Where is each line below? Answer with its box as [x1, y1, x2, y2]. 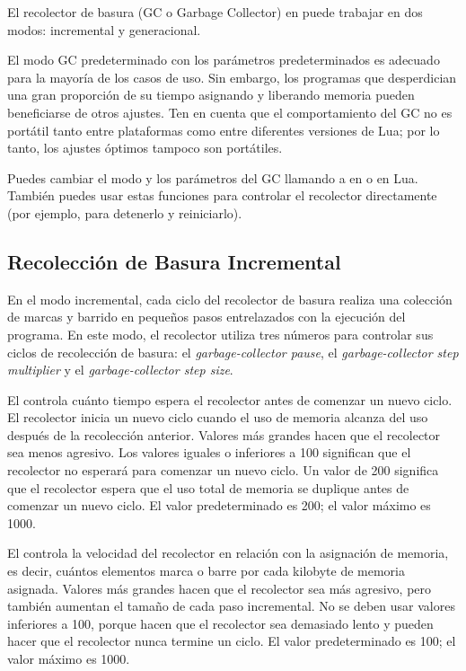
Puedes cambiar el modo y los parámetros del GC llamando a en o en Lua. [7, 168, 418, 187]
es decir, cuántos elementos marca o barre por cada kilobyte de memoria [7, 561, 405, 580]
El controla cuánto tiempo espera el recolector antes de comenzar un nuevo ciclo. [7, 390, 453, 409]
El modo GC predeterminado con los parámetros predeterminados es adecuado [7, 50, 440, 69]
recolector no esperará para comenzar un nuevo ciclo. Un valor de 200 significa [7, 461, 439, 480]
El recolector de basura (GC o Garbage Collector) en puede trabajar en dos [7, 3, 423, 21]
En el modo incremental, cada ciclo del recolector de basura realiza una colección [7, 289, 453, 308]
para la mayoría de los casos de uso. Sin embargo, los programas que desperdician [7, 67, 457, 86]
